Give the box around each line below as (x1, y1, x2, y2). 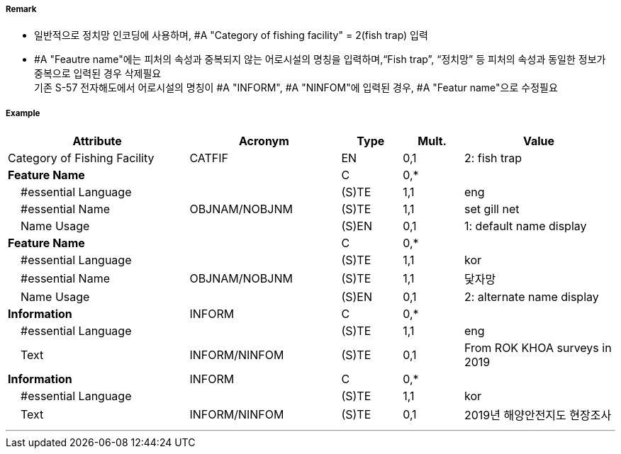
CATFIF (189, 151, 228, 166)
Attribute (72, 134, 122, 149)
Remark (6, 4, 37, 14)
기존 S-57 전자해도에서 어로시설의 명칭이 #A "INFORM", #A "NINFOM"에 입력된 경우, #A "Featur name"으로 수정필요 (34, 81, 558, 94)
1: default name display (464, 219, 587, 234)
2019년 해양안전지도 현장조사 (464, 408, 612, 423)
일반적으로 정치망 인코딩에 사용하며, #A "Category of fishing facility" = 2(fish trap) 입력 (34, 29, 428, 42)
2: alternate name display (464, 290, 599, 305)
